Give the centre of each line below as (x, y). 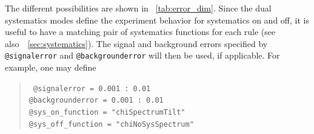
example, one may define (51, 67)
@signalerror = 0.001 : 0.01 (92, 88)
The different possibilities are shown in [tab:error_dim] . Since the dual (138, 8)
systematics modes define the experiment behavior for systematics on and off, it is (157, 20)
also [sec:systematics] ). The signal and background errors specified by (136, 43)
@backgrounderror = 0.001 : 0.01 (96, 101)
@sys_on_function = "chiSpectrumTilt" (107, 112)
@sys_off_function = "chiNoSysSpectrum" (111, 124)
